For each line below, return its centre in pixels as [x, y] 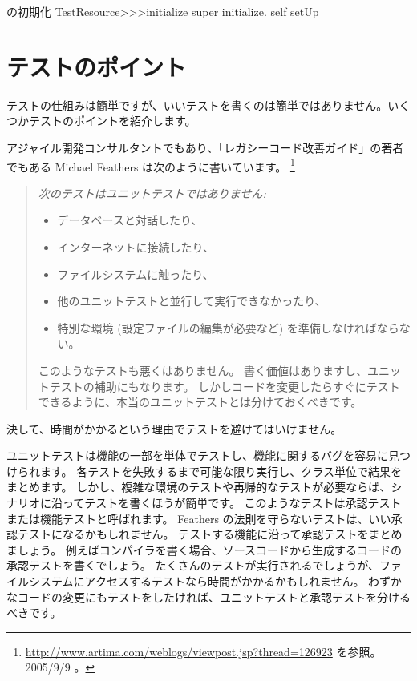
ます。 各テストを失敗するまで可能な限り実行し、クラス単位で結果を [221, 471]
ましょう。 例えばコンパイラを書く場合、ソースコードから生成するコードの [204, 549]
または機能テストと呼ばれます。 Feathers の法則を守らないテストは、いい [199, 518]
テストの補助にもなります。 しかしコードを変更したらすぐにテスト [225, 386]
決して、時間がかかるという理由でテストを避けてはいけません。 [174, 428]
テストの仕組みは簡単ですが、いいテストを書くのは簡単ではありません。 [197, 105]
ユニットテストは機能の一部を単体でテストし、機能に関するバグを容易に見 [203, 455]
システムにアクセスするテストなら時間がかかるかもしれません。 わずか [215, 581]
